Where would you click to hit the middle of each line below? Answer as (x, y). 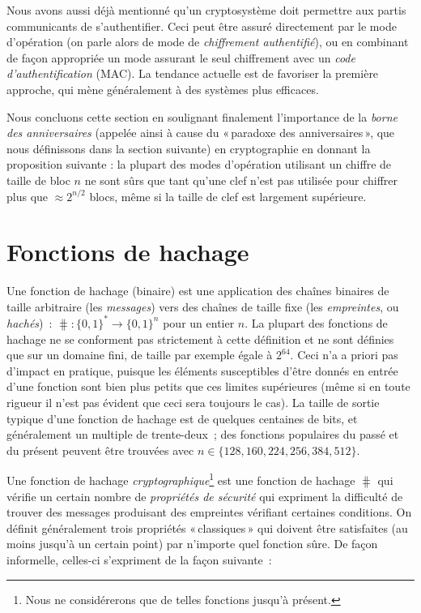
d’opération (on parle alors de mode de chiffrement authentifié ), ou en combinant (208, 42)
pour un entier (199, 322)
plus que (28, 196)
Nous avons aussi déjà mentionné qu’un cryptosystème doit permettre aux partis (206, 10)
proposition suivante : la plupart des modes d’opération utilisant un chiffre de (199, 164)
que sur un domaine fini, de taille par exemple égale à (140, 355)
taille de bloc (38, 180)
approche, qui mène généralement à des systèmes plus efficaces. (163, 89)
